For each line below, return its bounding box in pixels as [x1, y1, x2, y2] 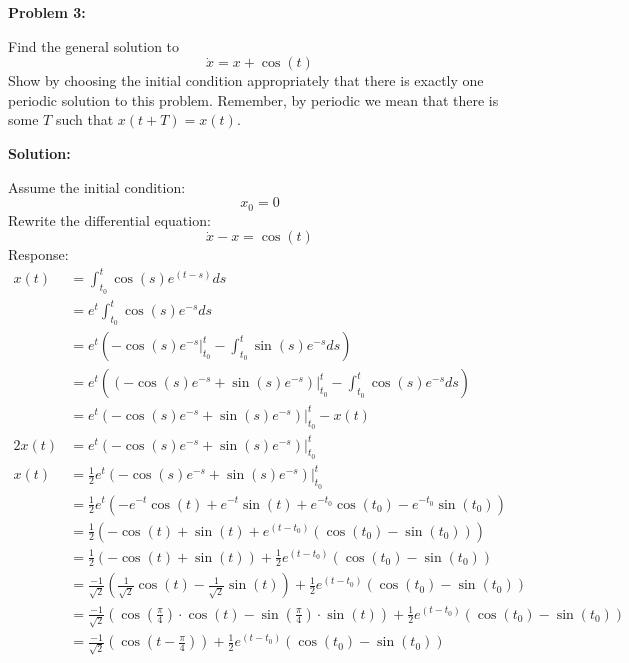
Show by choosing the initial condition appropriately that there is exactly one [8, 70, 484, 91]
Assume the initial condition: [8, 176, 186, 197]
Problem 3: [8, 2, 86, 22]
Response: [8, 244, 69, 265]
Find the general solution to [8, 35, 180, 56]
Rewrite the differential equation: [8, 209, 211, 230]
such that [55, 109, 114, 130]
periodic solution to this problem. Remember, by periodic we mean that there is [8, 89, 499, 110]
